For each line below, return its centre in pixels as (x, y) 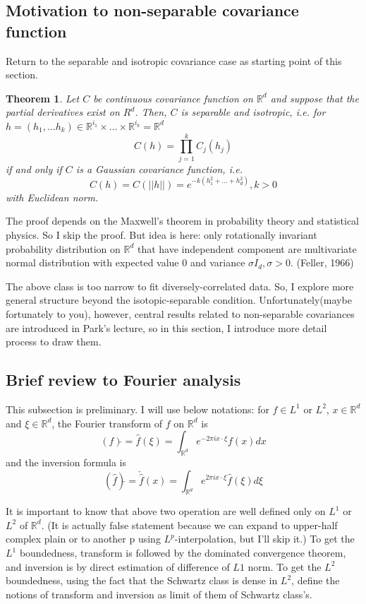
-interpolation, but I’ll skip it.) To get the (264, 539)
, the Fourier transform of (107, 423)
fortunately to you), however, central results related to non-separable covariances (180, 313)
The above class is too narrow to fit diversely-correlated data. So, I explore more (180, 286)
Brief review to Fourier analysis (123, 380)
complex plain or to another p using (83, 539)
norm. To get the (285, 566)
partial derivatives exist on (63, 112)
